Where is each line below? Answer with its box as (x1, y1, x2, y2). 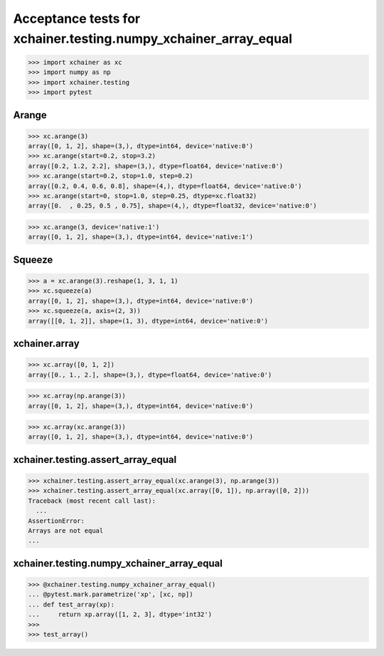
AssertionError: (28, 516, 85, 525)
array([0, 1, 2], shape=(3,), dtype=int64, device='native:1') (28, 233, 254, 241)
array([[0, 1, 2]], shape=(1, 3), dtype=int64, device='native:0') (28, 317, 269, 325)
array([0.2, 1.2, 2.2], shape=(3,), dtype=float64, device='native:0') (28, 162, 284, 170)
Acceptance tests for (13, 11, 141, 26)
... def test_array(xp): (28, 600, 115, 608)
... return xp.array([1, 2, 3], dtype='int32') (28, 610, 213, 619)
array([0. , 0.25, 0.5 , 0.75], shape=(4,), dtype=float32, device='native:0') (28, 202, 317, 210)
